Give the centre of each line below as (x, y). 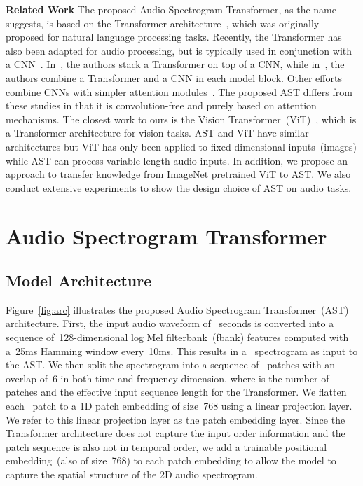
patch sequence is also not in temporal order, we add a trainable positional (166, 446)
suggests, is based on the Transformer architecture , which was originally (163, 23)
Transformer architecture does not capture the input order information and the (176, 433)
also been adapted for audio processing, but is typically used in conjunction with (179, 50)
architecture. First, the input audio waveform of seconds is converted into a (170, 323)
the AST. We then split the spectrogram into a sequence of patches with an (171, 364)
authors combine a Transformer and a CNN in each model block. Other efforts (174, 77)
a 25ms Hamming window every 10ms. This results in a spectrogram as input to (182, 350)
